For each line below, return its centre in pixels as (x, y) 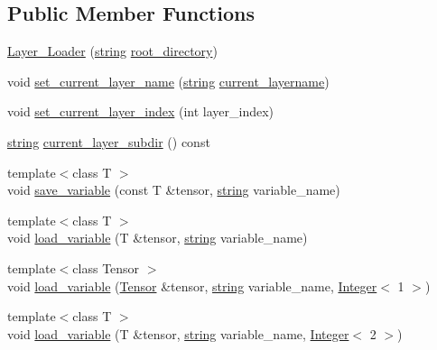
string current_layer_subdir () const (109, 141)
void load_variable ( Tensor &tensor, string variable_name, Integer (192, 286)
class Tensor (106, 267)
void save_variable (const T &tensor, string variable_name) (174, 190)
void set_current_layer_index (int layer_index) (141, 111)
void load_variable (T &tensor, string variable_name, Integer (178, 333)
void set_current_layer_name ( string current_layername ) (168, 81)
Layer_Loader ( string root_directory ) (112, 51)
